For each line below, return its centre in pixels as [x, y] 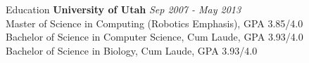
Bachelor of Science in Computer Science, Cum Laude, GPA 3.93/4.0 [154, 37]
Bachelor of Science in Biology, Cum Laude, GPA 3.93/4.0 [132, 50]
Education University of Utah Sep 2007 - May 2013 [124, 9]
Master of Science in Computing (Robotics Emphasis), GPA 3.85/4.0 [154, 23]
